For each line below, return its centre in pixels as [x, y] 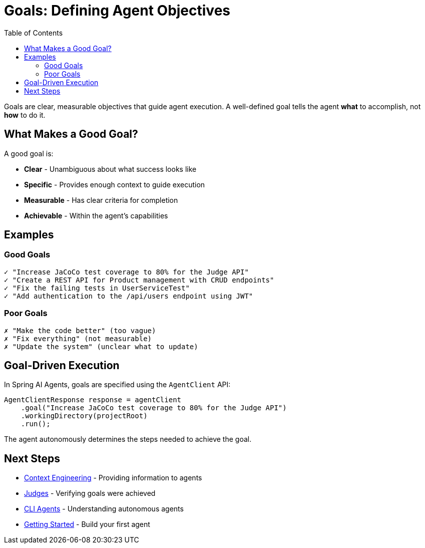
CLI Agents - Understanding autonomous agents [104, 509]
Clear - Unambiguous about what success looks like [110, 169]
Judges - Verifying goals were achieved [90, 493]
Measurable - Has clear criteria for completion [101, 200]
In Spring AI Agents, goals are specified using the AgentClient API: [117, 385]
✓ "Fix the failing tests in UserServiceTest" [97, 288]
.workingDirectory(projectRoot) [84, 416]
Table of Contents [34, 33]
